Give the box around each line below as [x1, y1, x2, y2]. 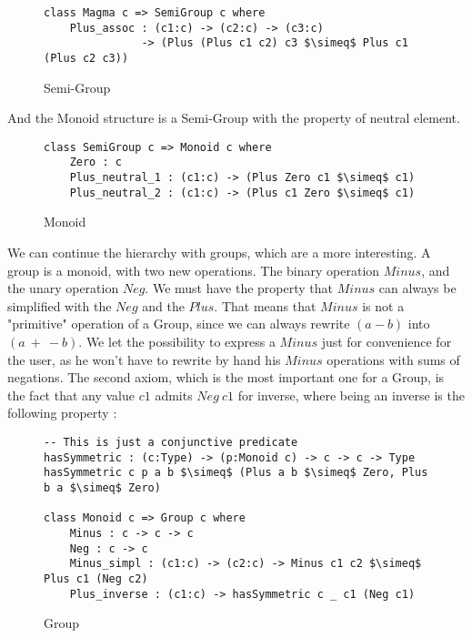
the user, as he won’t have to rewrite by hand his [7, 349, 281, 369]
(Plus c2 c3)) [44, 51, 129, 65]
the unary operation [7, 278, 119, 298]
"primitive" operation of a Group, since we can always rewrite [7, 314, 350, 333]
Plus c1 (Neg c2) [44, 572, 148, 585]
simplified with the [7, 296, 112, 315]
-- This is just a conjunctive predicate [44, 435, 298, 449]
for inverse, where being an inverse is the [237, 385, 465, 404]
